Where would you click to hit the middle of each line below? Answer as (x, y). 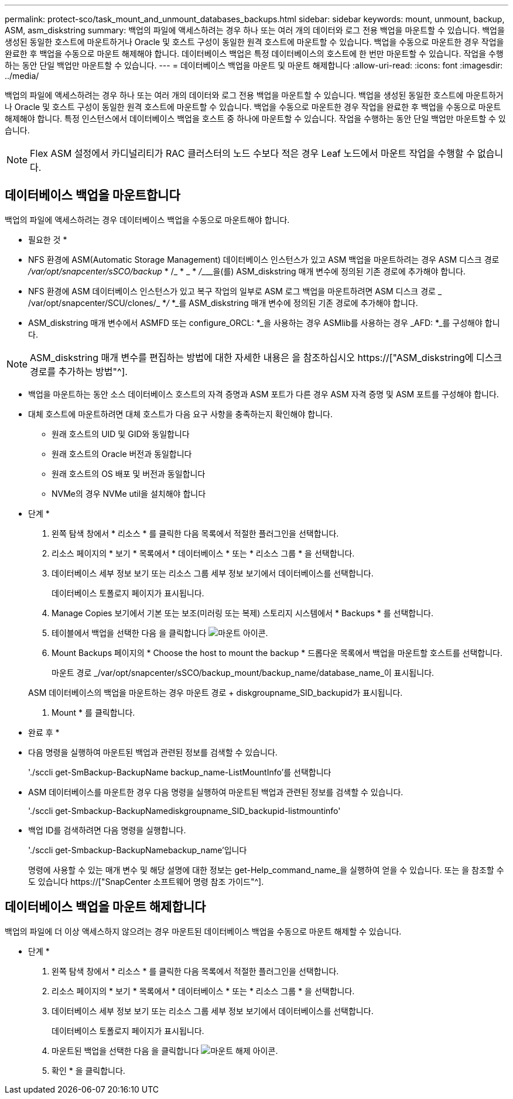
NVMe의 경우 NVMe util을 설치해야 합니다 (129, 493)
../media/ (22, 76)
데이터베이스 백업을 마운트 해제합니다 (105, 907)
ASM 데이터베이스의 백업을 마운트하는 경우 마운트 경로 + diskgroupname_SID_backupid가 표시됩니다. (216, 692)
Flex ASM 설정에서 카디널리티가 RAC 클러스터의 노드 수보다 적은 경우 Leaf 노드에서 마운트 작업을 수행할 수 (252, 153)
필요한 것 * (48, 239)
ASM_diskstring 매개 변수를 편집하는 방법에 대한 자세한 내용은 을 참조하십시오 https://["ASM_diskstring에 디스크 (266, 357)
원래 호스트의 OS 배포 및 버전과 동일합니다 (129, 473)
